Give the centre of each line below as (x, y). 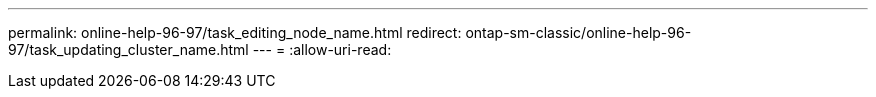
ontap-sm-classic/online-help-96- (578, 32)
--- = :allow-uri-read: (322, 49)
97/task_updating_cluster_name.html (128, 49)
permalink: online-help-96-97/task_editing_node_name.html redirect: (235, 32)
